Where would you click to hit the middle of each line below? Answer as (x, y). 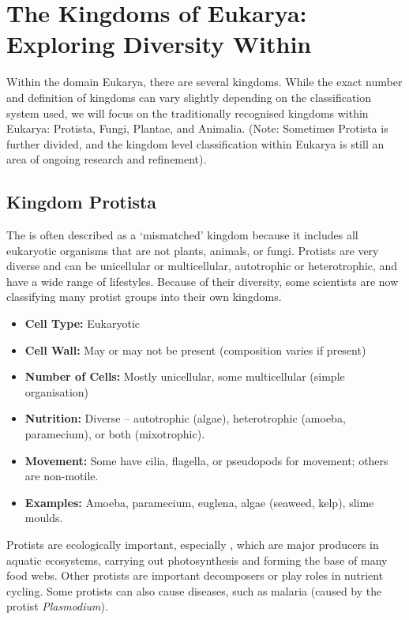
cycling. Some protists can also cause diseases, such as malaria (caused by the (194, 590)
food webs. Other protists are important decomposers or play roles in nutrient (195, 575)
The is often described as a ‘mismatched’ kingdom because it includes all (182, 235)
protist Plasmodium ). (57, 606)
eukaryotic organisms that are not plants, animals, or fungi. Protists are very (193, 250)
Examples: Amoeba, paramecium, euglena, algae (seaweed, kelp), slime (199, 502)
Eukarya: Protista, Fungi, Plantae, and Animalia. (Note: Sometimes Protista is (197, 128)
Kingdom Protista (82, 202)
